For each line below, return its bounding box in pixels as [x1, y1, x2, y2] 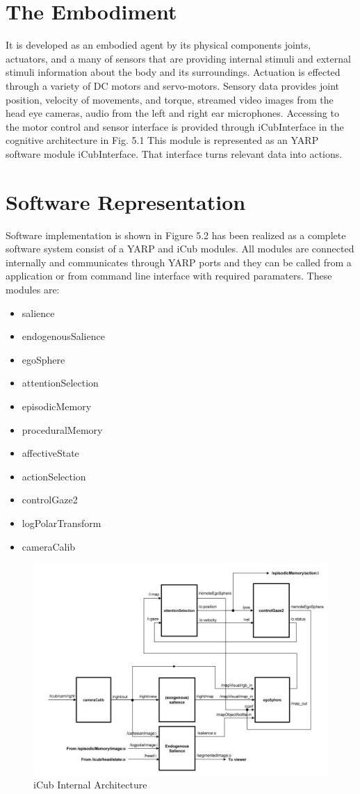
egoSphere [22, 352, 65, 366]
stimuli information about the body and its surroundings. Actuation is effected [6, 65, 341, 79]
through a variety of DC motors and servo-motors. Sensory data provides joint [6, 78, 339, 92]
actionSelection [22, 469, 86, 483]
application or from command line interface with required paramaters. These [6, 268, 332, 283]
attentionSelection [22, 375, 99, 390]
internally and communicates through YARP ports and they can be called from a [6, 254, 352, 269]
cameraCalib [22, 539, 76, 553]
